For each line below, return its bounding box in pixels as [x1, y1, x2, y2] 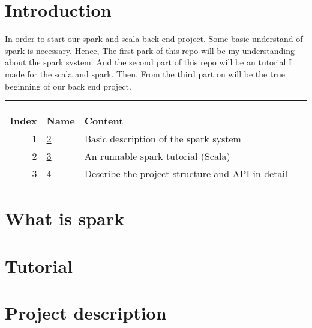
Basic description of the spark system [84, 132, 241, 146]
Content [84, 114, 124, 128]
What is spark [5, 206, 124, 231]
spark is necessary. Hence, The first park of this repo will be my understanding [5, 44, 295, 56]
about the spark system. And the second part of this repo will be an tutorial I [5, 56, 292, 68]
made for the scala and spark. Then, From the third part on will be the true [5, 67, 285, 80]
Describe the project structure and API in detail [84, 166, 288, 181]
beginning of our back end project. [5, 79, 131, 92]
